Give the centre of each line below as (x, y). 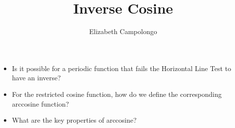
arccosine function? (40, 103)
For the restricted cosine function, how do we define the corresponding (117, 94)
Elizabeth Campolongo (123, 31)
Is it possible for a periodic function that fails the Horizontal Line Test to (122, 68)
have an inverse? (36, 78)
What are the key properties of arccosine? (74, 120)
